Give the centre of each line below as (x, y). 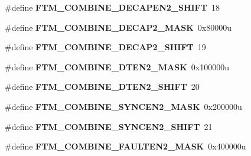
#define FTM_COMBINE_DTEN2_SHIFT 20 (102, 87)
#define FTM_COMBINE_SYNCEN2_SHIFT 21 (109, 126)
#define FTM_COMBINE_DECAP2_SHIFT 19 (105, 47)
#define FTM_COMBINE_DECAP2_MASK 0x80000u (118, 27)
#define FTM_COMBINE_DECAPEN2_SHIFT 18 (112, 7)
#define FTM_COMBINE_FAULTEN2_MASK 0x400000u (125, 146)
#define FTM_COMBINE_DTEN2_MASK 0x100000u (117, 66)
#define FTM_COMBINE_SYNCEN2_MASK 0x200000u (123, 106)
